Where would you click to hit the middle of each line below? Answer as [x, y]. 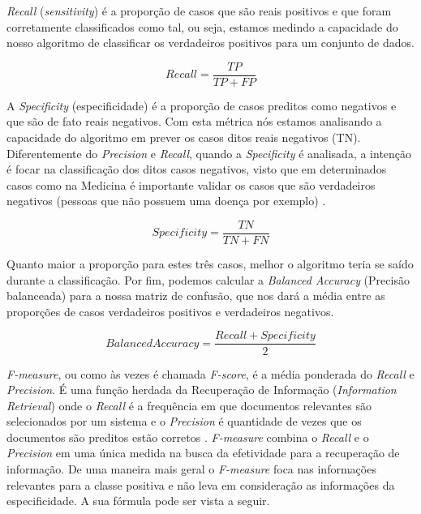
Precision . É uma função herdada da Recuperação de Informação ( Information [202, 390]
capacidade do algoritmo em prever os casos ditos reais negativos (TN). [184, 137]
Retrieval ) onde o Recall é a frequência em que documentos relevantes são [189, 405]
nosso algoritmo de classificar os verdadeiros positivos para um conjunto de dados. [210, 43]
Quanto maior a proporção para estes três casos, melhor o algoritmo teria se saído [210, 264]
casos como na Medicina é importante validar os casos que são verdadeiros [191, 184]
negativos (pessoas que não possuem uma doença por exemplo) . [166, 201]
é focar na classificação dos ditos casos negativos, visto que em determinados [197, 169]
